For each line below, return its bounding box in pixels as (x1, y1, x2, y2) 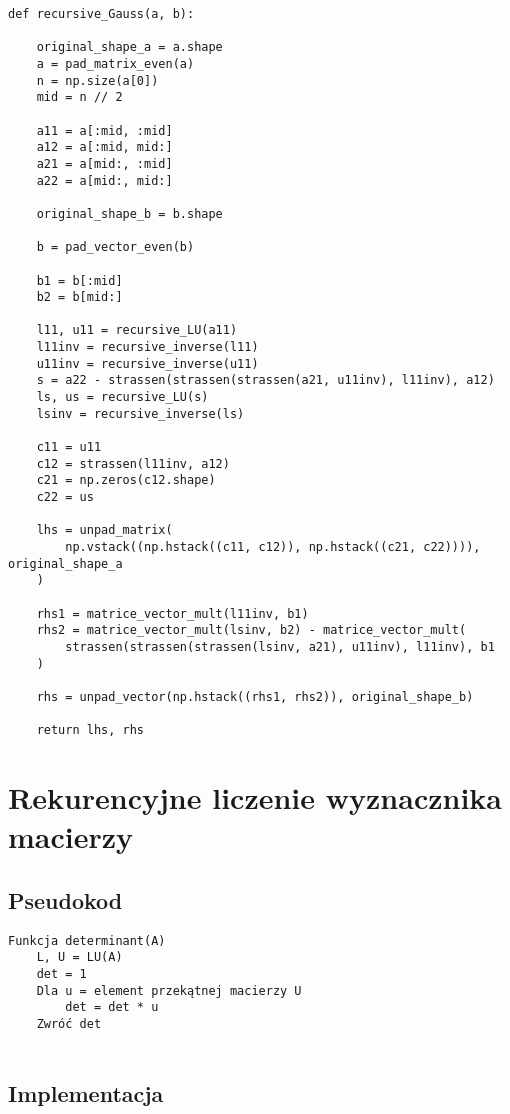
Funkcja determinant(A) (8, 933, 166, 948)
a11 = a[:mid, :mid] (36, 123, 173, 138)
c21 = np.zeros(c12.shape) (36, 473, 216, 488)
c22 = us (36, 490, 94, 505)
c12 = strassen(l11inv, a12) (36, 456, 230, 471)
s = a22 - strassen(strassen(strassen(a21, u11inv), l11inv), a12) (36, 373, 495, 388)
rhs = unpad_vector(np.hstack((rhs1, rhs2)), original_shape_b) (36, 689, 474, 704)
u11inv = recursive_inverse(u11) (36, 356, 259, 371)
